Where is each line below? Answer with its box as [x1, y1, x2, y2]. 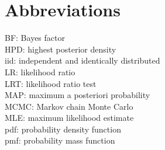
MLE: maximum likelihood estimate [5, 111, 134, 124]
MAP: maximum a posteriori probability [5, 89, 150, 101]
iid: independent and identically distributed [5, 54, 160, 67]
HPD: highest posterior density [5, 43, 116, 55]
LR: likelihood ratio [5, 65, 75, 78]
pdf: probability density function [5, 123, 121, 135]
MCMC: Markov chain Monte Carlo [5, 100, 133, 112]
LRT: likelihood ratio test [5, 77, 97, 89]
